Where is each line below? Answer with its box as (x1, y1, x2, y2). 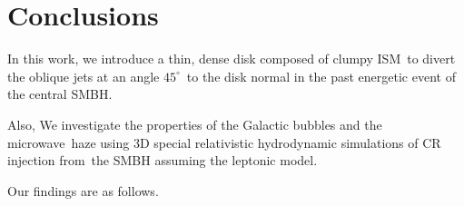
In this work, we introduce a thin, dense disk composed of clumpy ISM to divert (7, 49, 456, 68)
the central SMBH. (7, 84, 113, 103)
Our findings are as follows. (7, 181, 159, 200)
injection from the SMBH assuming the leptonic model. (7, 151, 318, 170)
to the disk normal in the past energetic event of (186, 66, 456, 85)
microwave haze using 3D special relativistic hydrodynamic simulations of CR (7, 132, 441, 152)
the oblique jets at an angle (7, 66, 160, 85)
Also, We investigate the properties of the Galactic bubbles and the (7, 114, 382, 133)
